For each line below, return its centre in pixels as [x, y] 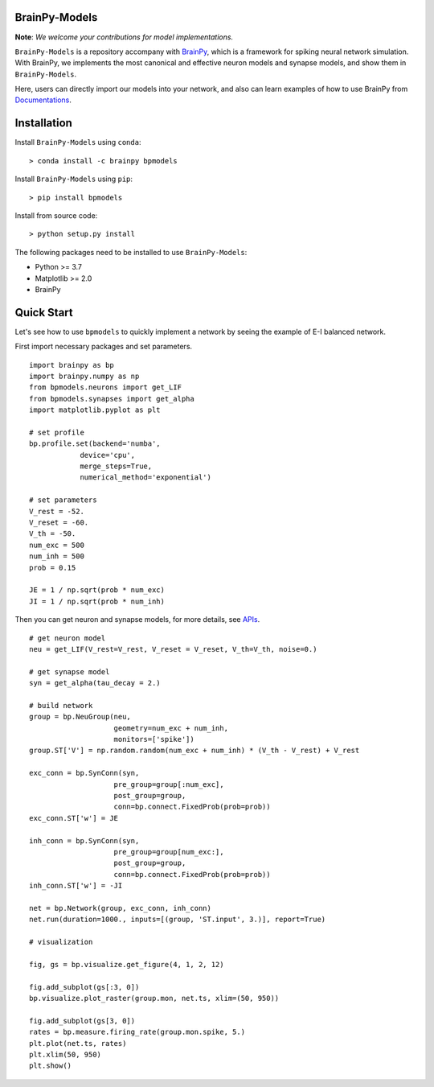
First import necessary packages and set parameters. [104, 347]
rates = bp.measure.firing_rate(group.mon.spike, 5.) [137, 1032]
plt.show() [51, 1066]
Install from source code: [56, 215]
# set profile [57, 432]
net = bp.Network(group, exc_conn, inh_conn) [121, 908]
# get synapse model [70, 671]
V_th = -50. [53, 534]
